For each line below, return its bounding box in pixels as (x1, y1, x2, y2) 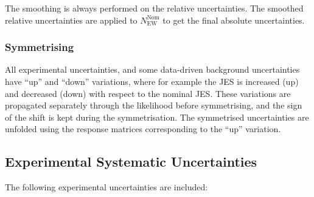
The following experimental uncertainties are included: (5, 181, 208, 193)
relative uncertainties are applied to (5, 13, 138, 26)
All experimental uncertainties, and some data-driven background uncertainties (5, 63, 300, 76)
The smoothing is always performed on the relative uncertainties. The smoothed (5, 2, 304, 14)
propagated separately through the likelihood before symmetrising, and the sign (5, 99, 302, 112)
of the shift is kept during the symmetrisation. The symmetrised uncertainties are (5, 110, 309, 123)
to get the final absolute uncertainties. (162, 13, 305, 26)
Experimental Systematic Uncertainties (5, 152, 257, 171)
